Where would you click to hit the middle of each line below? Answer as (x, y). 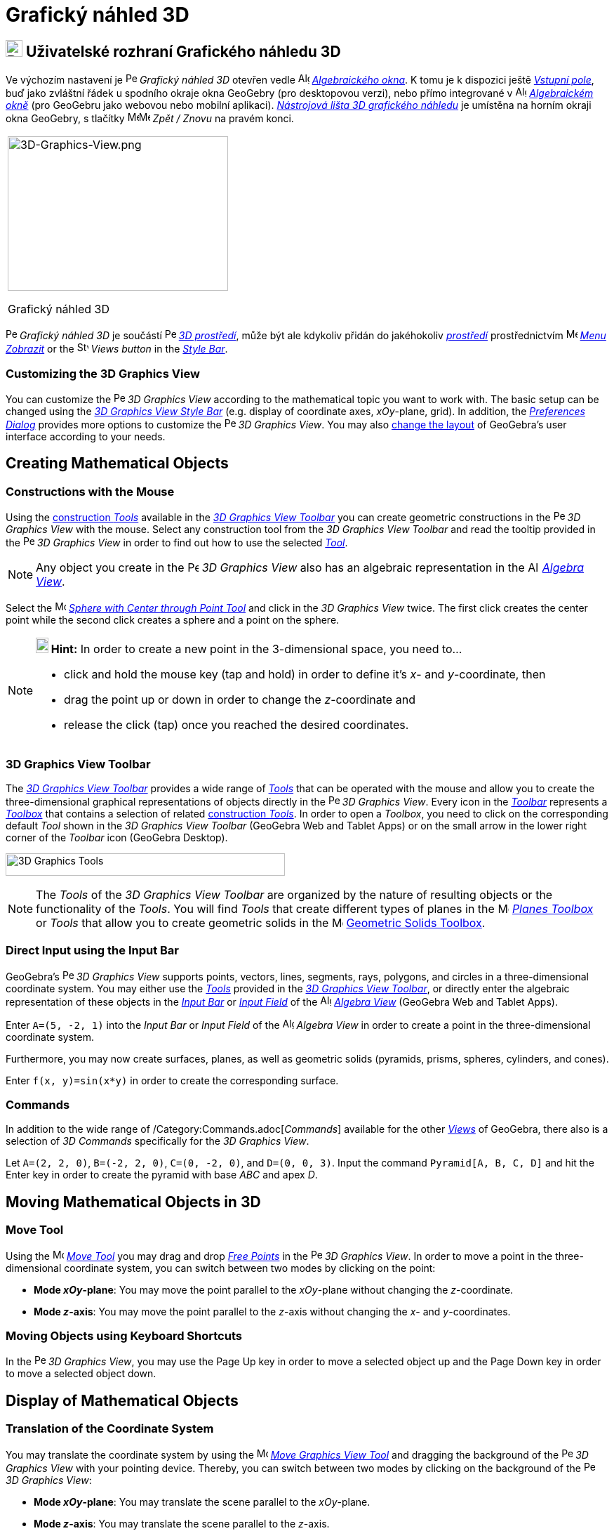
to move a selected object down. (81, 1374)
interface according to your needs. (86, 436)
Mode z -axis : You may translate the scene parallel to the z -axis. (182, 1523)
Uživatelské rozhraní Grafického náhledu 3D (183, 51)
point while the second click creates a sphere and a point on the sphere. (173, 620)
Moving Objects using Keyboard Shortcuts (124, 1335)
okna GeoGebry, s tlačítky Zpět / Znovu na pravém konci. (150, 119)
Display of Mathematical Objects (122, 1400)
